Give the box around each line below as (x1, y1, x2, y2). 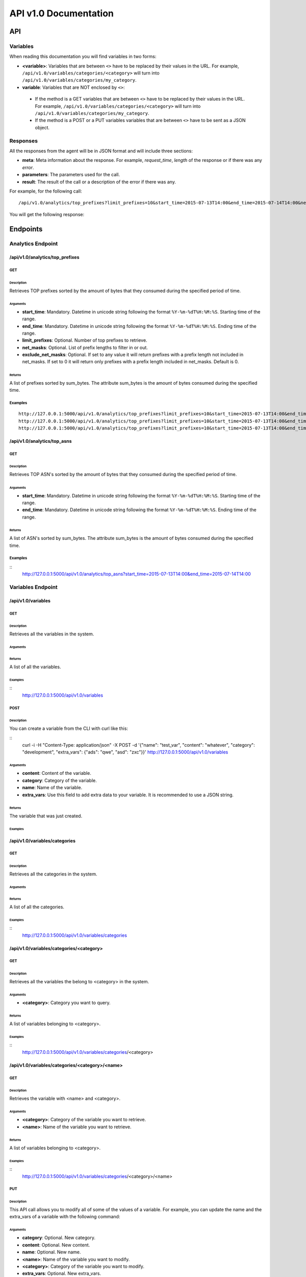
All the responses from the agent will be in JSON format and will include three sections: (9, 148, 193, 154)
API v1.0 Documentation (9, 8, 114, 19)
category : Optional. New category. (22, 1235, 95, 1241)
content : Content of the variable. (22, 770, 91, 776)
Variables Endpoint (9, 584, 58, 591)
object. (35, 124, 50, 130)
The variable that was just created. (9, 813, 83, 819)
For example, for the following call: (9, 188, 82, 194)
